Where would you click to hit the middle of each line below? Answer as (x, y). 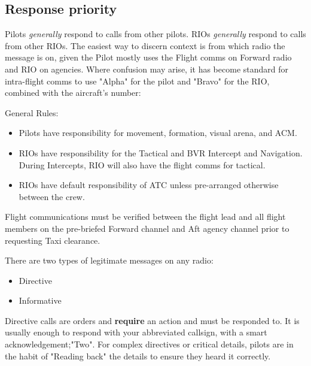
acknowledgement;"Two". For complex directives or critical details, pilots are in (149, 344)
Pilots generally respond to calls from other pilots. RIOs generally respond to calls (155, 34)
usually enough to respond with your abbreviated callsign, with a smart (136, 332)
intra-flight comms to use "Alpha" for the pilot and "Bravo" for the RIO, (137, 81)
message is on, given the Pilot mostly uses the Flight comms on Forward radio (148, 57)
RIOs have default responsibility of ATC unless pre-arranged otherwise (149, 185)
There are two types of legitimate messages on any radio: (109, 260)
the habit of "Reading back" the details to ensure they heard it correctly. (138, 356)
